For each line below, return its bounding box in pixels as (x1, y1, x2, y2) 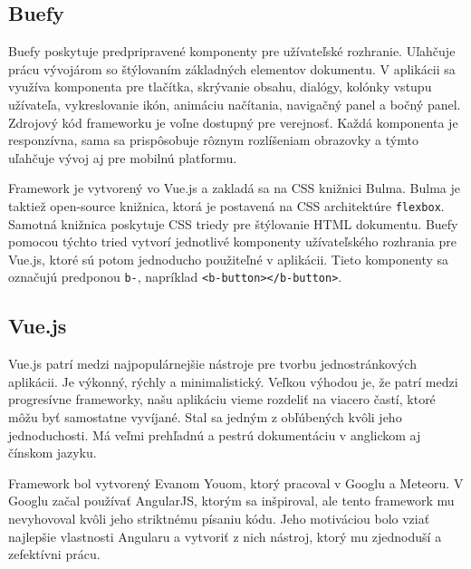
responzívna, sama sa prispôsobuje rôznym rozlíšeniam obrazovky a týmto (8, 130, 418, 149)
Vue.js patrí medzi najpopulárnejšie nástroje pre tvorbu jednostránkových (8, 354, 417, 373)
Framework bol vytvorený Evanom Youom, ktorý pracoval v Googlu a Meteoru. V (8, 473, 464, 492)
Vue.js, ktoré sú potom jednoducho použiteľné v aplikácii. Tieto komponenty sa (8, 249, 449, 268)
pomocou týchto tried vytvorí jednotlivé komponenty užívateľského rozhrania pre (8, 232, 457, 251)
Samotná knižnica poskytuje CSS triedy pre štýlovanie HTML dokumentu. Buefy (8, 214, 458, 233)
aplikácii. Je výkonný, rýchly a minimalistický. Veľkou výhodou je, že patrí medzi (8, 371, 458, 391)
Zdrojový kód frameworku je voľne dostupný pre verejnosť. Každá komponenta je (8, 112, 458, 131)
